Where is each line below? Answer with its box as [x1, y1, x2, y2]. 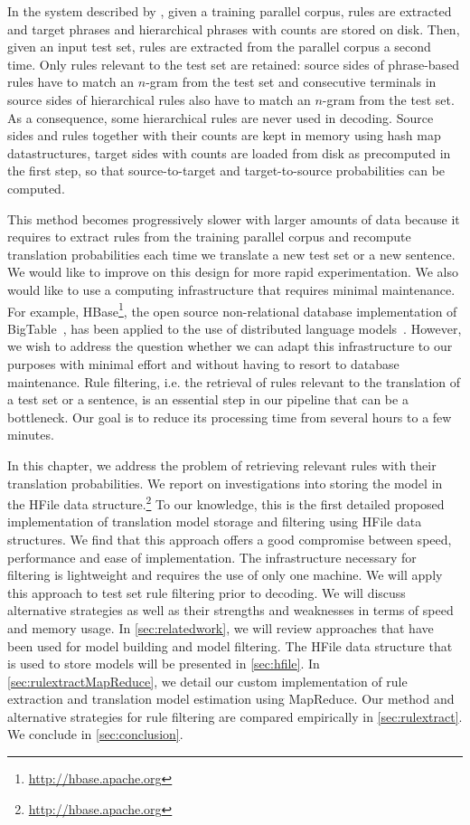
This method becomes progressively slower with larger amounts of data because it [7, 209, 460, 228]
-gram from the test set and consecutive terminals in [146, 72, 437, 91]
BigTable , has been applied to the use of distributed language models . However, [7, 318, 462, 337]
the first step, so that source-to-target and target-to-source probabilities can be [7, 161, 446, 180]
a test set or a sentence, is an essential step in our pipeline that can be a [7, 390, 409, 409]
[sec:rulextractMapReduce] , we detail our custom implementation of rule [7, 671, 408, 690]
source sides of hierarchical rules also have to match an [7, 90, 311, 109]
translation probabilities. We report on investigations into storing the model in [7, 473, 443, 492]
